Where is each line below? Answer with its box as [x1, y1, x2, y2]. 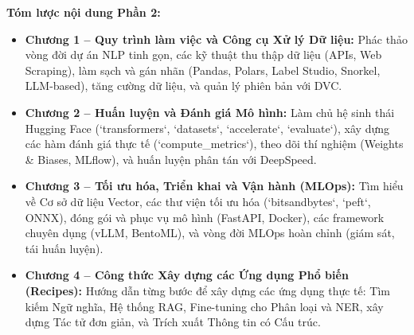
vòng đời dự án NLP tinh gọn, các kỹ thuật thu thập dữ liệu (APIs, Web [25, 46, 382, 63]
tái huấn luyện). [25, 240, 103, 256]
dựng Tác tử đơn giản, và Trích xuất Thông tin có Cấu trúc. [25, 314, 321, 330]
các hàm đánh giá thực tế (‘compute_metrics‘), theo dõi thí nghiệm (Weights [25, 135, 404, 152]
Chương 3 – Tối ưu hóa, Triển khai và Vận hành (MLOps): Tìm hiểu [25, 177, 404, 194]
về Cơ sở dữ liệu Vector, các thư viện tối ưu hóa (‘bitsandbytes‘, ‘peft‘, [25, 193, 371, 209]
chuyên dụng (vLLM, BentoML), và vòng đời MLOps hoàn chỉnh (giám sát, [25, 224, 395, 241]
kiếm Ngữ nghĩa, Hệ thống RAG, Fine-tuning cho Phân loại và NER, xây [25, 298, 384, 314]
